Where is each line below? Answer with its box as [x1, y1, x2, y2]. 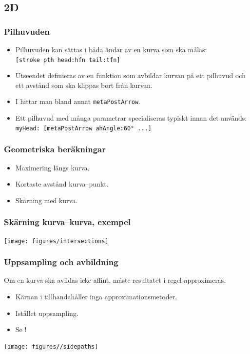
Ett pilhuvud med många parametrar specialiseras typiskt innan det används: [15, 113, 247, 123]
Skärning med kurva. [15, 195, 78, 205]
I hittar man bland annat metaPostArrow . [15, 96, 140, 106]
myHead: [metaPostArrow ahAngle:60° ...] [15, 125, 152, 132]
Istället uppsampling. [15, 308, 78, 318]
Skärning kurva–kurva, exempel [4, 216, 131, 228]
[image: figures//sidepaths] [4, 343, 98, 350]
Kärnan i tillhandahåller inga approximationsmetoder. [15, 292, 177, 302]
